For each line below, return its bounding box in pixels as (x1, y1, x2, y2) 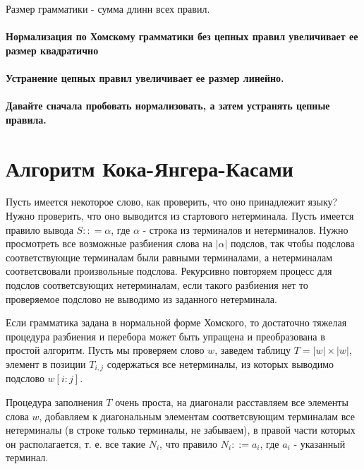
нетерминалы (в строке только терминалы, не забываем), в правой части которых (6, 422, 356, 437)
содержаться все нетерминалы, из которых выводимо (107, 357, 334, 371)
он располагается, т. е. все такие (6, 436, 145, 451)
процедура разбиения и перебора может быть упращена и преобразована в (6, 328, 325, 343)
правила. (6, 112, 47, 126)
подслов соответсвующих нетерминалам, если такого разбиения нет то (6, 278, 308, 292)
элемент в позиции (6, 357, 86, 371)
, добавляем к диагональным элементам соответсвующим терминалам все (39, 408, 355, 423)
